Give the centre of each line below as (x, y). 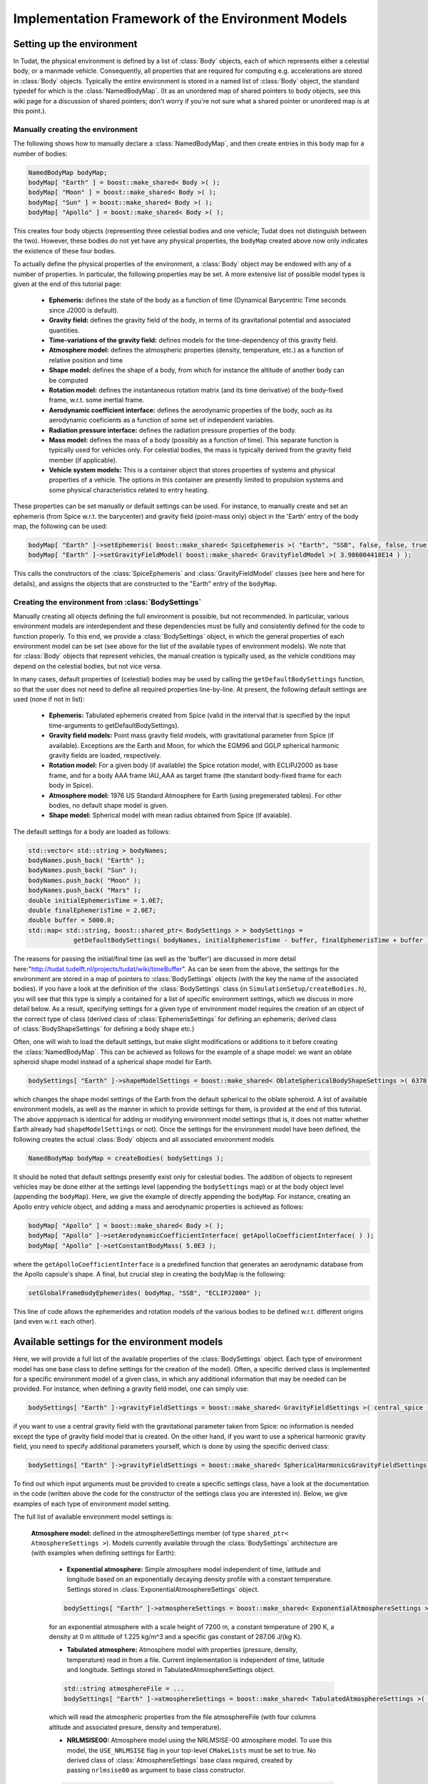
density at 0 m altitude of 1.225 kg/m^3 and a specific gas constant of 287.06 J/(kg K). (175, 1636)
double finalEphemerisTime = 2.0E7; (92, 911)
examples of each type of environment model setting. (92, 1504)
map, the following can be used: (60, 526)
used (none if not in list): (49, 699)
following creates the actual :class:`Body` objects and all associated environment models (144, 1139)
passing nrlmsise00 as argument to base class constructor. (156, 1770)
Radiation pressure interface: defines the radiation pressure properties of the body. (173, 430)
